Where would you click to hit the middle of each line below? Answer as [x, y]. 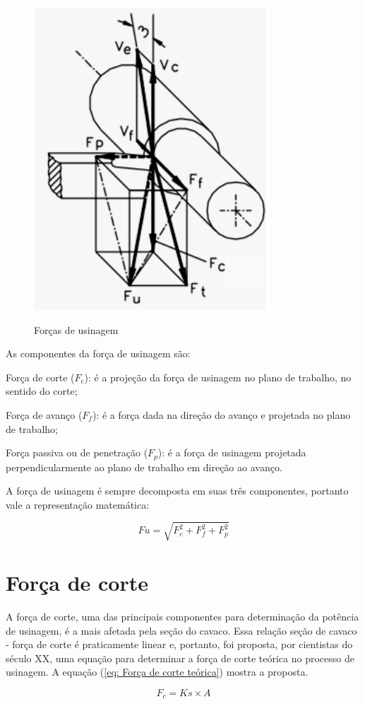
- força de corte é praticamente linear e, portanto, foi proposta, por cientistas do [179, 644]
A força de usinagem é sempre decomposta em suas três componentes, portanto [177, 491]
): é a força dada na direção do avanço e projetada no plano [221, 414]
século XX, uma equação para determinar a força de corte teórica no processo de [180, 658]
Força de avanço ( [44, 414]
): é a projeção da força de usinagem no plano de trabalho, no [218, 377]
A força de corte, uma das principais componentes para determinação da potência [182, 617]
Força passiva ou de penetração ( [77, 452]
